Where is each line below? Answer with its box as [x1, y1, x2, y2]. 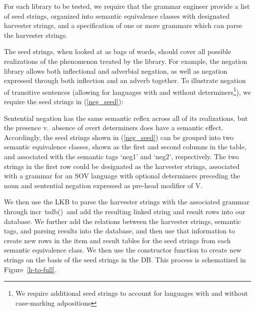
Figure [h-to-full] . [4, 264, 57, 274]
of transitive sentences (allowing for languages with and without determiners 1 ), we [4, 85, 251, 97]
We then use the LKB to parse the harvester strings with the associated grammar [4, 197, 250, 207]
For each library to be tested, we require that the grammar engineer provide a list [4, 1, 250, 11]
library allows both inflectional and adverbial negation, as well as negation [4, 65, 228, 76]
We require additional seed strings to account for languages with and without [15, 288, 248, 298]
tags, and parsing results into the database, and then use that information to [4, 226, 235, 236]
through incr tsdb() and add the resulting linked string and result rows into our [4, 206, 246, 216]
